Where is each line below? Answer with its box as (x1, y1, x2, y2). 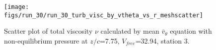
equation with (170, 26, 212, 36)
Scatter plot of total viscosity (4, 26, 93, 36)
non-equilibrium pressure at (4, 35, 88, 46)
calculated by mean (100, 26, 159, 36)
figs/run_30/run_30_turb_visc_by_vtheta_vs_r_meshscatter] (4, 11, 203, 19)
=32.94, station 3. (135, 35, 190, 46)
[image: (4, 3, 29, 10)
